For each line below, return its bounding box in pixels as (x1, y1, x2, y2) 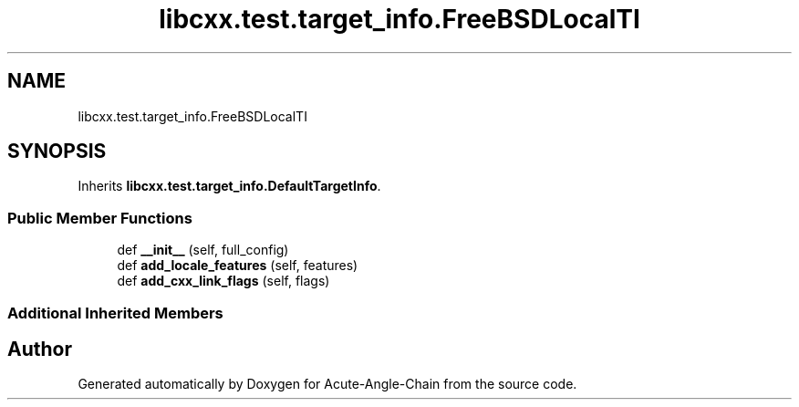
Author (7, 337, 72, 360)
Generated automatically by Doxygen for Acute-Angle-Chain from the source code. (78, 376, 577, 392)
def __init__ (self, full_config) (117, 242, 289, 258)
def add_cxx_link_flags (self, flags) (117, 273, 330, 289)
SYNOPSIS (7, 140, 107, 163)
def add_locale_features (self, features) (117, 257, 358, 274)
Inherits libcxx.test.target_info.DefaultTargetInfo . (78, 178, 381, 194)
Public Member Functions (7, 208, 192, 227)
